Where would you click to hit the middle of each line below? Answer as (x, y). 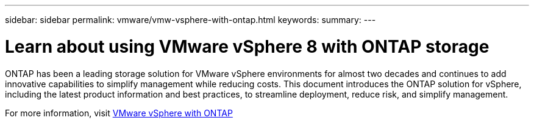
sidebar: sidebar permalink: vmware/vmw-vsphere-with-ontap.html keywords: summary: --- (190, 20)
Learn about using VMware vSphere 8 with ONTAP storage (247, 46)
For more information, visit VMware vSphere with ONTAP (119, 113)
